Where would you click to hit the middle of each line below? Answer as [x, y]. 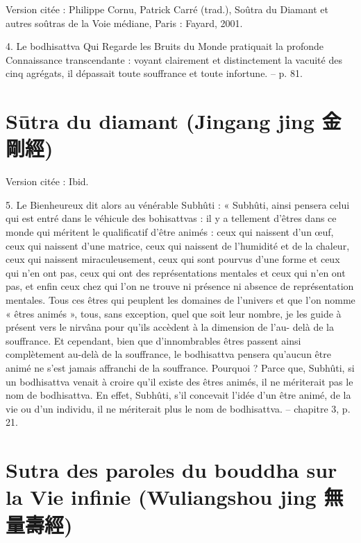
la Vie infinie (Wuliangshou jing [161, 497]
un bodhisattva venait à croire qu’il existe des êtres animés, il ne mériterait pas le [179, 381]
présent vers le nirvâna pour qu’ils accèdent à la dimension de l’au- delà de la [170, 327]
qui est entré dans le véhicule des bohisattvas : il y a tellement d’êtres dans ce [171, 218]
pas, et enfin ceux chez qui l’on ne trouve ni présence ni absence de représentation [180, 286]
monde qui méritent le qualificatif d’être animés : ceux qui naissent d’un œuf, [170, 232]
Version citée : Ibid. [47, 181]
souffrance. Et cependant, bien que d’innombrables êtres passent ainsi [153, 340]
